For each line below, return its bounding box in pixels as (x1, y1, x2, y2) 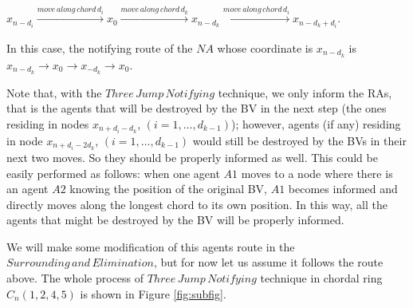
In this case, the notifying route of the (6, 39, 193, 56)
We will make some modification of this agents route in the (6, 238, 295, 255)
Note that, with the (6, 84, 102, 101)
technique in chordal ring (260, 270, 383, 286)
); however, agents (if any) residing (231, 115, 401, 132)
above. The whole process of (6, 270, 144, 286)
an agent (6, 180, 49, 197)
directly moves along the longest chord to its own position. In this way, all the (6, 195, 388, 212)
